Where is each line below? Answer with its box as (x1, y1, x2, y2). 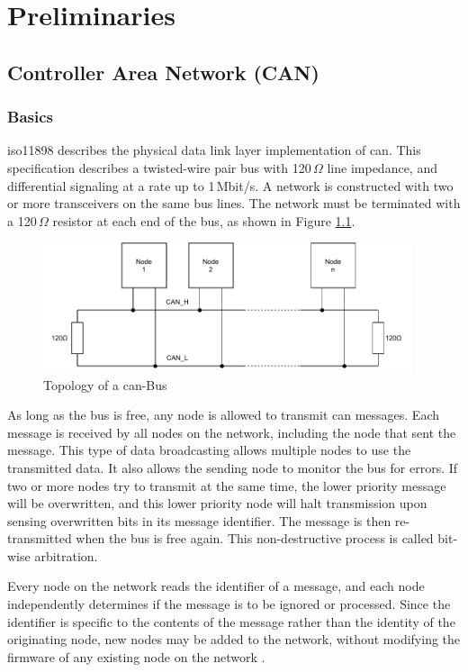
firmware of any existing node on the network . (7, 647, 265, 666)
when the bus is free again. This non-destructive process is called (76, 529, 434, 548)
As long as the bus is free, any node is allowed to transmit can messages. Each (7, 405, 440, 424)
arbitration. (34, 546, 98, 565)
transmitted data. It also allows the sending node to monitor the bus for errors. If (7, 458, 458, 477)
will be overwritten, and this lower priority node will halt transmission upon (7, 494, 427, 513)
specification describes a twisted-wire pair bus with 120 (7, 158, 311, 177)
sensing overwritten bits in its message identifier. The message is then (7, 511, 391, 530)
